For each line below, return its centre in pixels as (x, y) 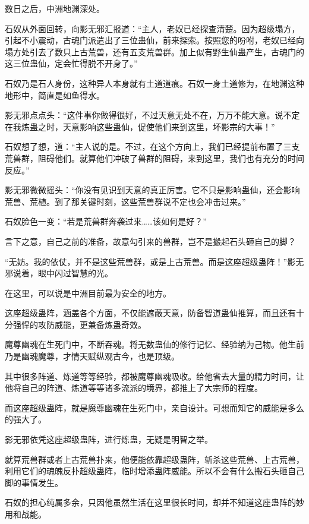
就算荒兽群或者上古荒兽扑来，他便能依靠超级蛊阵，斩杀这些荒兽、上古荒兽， (154, 459)
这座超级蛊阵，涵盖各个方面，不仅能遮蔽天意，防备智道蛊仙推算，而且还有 (150, 313)
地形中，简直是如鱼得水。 (55, 95)
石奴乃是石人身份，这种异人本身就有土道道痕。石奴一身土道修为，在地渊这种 (154, 83)
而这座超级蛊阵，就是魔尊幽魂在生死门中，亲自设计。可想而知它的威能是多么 (154, 407)
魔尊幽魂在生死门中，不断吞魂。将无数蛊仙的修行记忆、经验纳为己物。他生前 (154, 344)
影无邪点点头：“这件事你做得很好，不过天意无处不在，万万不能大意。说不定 (152, 115)
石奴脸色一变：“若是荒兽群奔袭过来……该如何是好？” (106, 221)
